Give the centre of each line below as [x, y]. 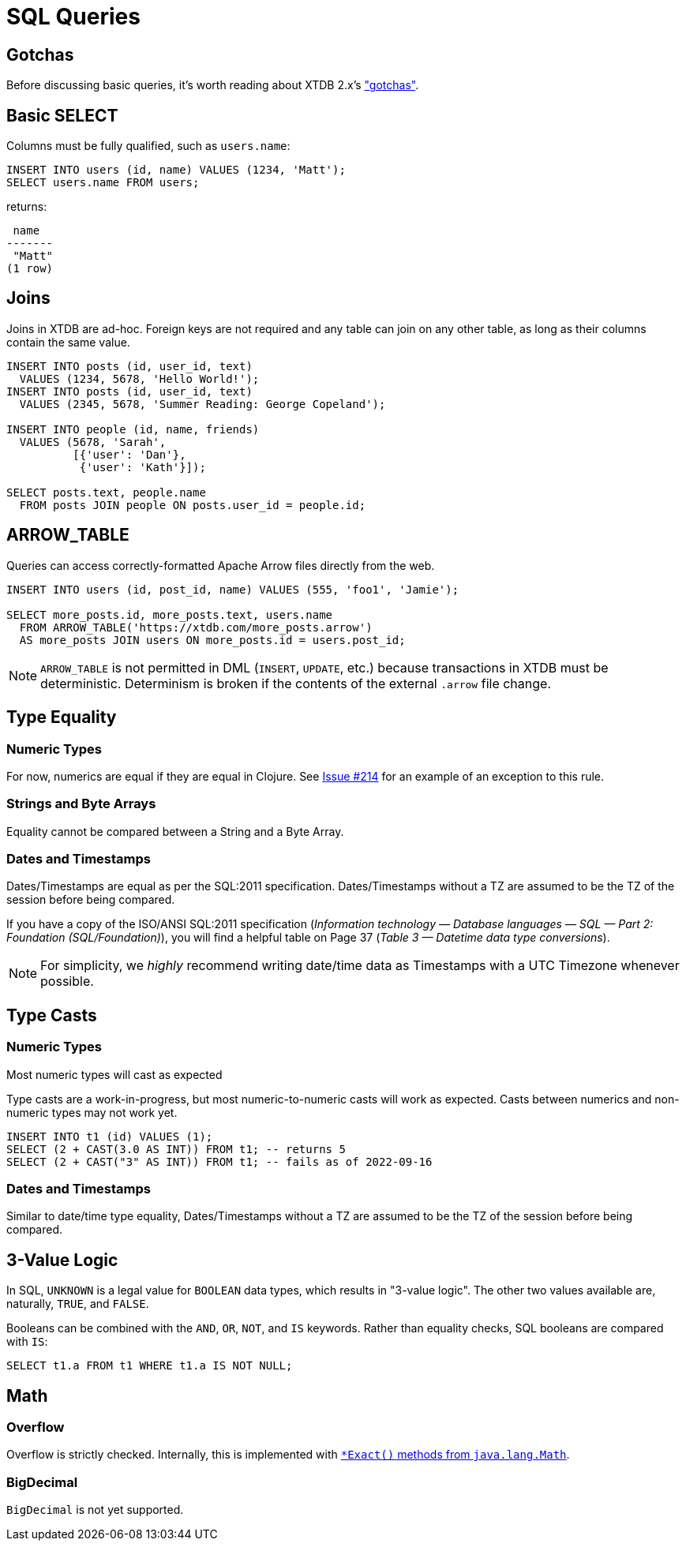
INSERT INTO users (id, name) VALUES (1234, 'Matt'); [176, 170]
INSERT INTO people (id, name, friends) [133, 429]
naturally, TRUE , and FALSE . [78, 1304]
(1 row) [30, 269]
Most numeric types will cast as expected [114, 1074]
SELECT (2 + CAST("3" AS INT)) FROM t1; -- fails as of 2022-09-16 [219, 1161]
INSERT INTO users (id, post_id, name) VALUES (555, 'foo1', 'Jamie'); [233, 589]
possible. [67, 981]
